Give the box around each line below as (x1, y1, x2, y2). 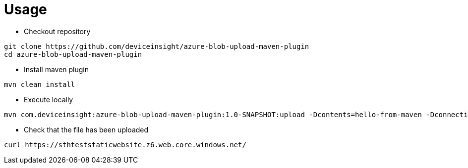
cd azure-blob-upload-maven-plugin (4, 50, 142, 58)
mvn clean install (4, 80, 75, 88)
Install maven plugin (24, 65, 89, 74)
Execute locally (24, 95, 73, 104)
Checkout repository (24, 27, 91, 36)
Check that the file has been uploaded (24, 125, 149, 134)
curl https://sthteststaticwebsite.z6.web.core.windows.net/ (4, 140, 246, 149)
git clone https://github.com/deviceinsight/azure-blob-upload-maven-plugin (4, 42, 309, 50)
